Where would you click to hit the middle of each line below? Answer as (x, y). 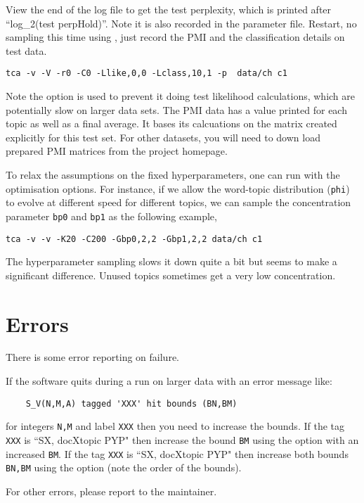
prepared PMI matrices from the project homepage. (117, 151)
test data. (26, 50)
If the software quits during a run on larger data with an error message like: (169, 381)
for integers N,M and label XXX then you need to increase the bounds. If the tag (175, 426)
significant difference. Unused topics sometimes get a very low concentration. (171, 275)
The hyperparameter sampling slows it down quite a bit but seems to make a (171, 261)
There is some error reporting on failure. (92, 357)
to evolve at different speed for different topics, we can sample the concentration (178, 202)
